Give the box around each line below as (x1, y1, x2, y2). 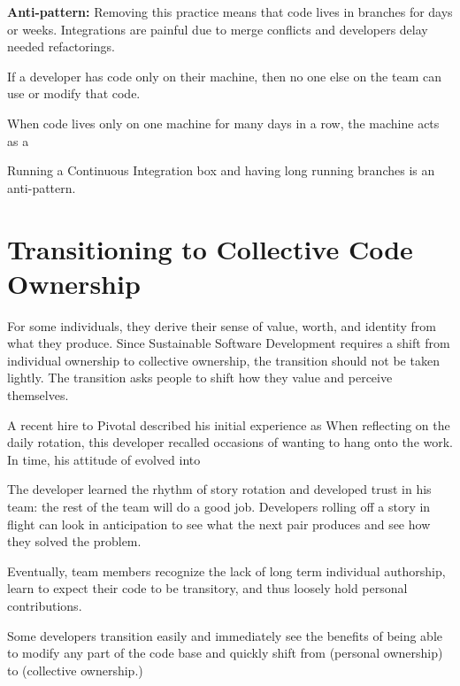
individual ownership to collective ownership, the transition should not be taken (7, 351, 440, 369)
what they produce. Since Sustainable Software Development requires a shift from (7, 334, 450, 352)
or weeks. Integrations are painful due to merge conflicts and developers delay (7, 19, 428, 38)
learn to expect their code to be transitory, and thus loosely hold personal (7, 579, 408, 597)
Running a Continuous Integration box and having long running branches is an (7, 161, 435, 180)
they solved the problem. (7, 532, 142, 551)
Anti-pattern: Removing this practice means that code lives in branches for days (7, 3, 453, 20)
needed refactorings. (7, 37, 115, 56)
